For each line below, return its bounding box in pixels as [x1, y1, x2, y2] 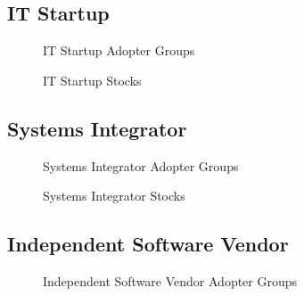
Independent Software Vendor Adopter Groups [43, 271, 298, 290]
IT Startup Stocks [43, 70, 142, 89]
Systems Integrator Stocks [43, 186, 185, 205]
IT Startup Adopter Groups [43, 41, 195, 60]
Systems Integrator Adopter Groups [43, 156, 239, 175]
